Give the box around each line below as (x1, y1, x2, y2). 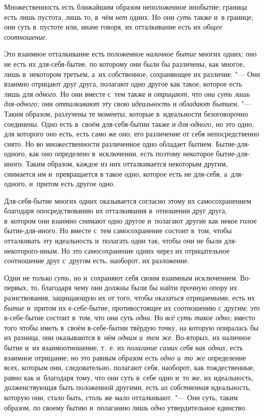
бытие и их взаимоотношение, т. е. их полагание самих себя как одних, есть (4, 342, 243, 352)
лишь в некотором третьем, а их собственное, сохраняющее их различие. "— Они (4, 68, 260, 79)
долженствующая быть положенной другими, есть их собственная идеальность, (4, 382, 251, 393)
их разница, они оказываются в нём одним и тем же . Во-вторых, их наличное (4, 332, 251, 343)
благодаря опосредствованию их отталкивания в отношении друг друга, (4, 205, 227, 216)
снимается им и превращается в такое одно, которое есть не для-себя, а (4, 168, 227, 179)
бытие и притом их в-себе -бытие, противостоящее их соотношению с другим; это (4, 302, 260, 313)
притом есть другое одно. (36, 178, 115, 189)
